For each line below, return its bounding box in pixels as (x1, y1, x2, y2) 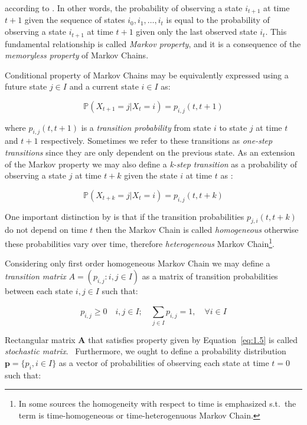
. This (265, 25, 287, 38)
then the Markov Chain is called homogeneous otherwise (96, 223, 299, 236)
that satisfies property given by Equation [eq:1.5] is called (88, 333, 298, 345)
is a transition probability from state (81, 121, 211, 133)
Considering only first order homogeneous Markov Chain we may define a (5, 257, 270, 269)
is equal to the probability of (166, 14, 270, 26)
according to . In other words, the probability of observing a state (5, 2, 243, 14)
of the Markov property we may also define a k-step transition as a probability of (5, 157, 298, 170)
